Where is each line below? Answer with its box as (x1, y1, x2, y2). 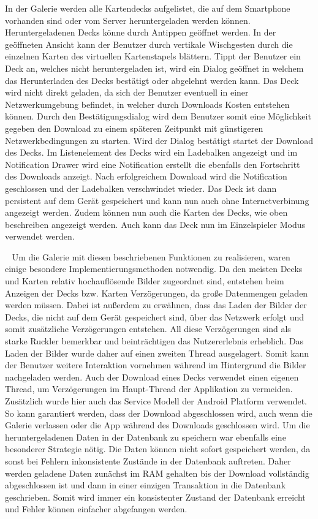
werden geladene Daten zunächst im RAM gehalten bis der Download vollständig (5, 466, 309, 479)
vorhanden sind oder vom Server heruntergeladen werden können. (5, 13, 251, 26)
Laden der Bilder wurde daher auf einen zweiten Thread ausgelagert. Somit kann (5, 346, 309, 359)
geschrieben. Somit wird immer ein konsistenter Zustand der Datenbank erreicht (5, 490, 306, 503)
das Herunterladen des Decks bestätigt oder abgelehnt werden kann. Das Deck (5, 74, 299, 86)
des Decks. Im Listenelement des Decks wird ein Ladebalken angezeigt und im (5, 146, 298, 159)
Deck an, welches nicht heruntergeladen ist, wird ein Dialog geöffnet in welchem (5, 61, 304, 74)
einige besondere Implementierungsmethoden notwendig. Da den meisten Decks (5, 262, 303, 275)
